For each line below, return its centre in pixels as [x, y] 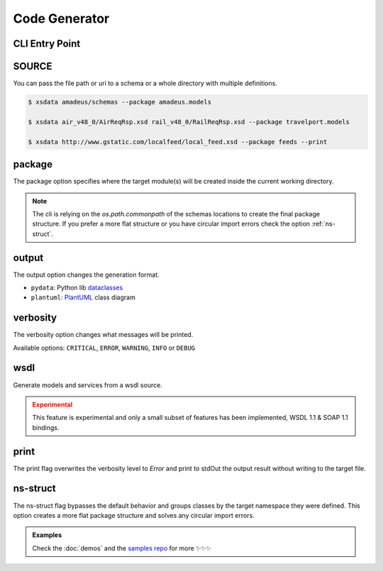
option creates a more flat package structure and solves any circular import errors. [134, 515]
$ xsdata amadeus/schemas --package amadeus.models [120, 102]
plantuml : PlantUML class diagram [83, 297]
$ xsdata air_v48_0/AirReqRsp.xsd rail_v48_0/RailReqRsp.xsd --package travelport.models [189, 122]
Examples [47, 535]
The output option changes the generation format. [86, 275]
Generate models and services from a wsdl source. [88, 385]
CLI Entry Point [47, 44]
